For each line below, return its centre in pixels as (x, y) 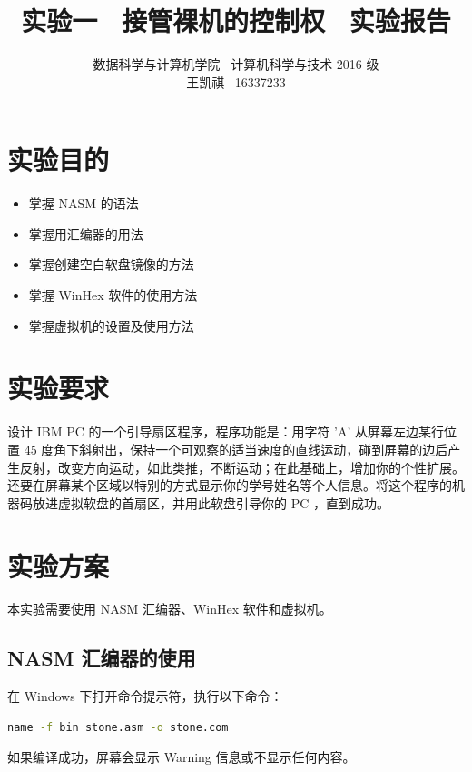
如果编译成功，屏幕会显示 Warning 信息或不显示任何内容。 (182, 757)
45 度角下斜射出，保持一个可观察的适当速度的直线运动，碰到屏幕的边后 (236, 449)
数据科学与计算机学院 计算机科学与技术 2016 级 (236, 64)
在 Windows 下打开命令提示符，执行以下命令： (145, 696)
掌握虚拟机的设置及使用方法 (111, 325)
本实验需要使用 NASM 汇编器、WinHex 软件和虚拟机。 (170, 609)
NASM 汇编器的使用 (102, 658)
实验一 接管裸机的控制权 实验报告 (236, 20)
